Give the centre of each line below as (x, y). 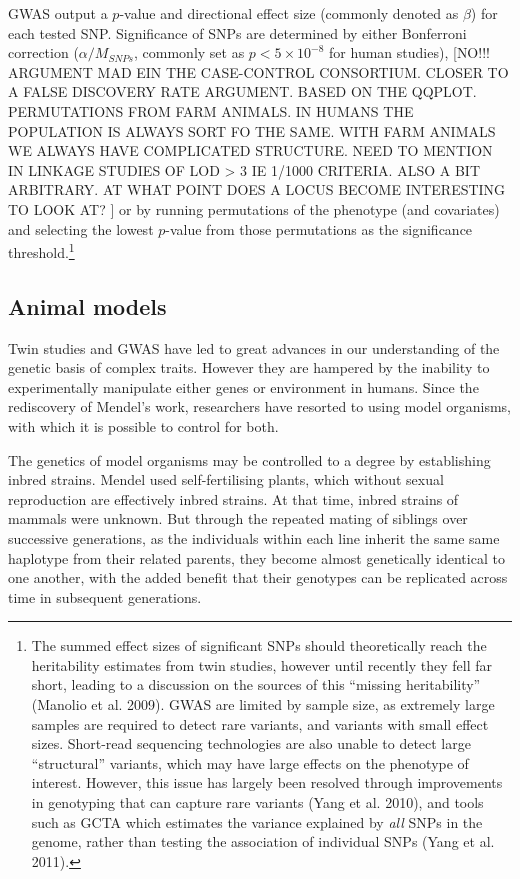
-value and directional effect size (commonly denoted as (289, 13)
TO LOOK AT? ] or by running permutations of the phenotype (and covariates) (254, 208)
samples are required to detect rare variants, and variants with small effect (260, 723)
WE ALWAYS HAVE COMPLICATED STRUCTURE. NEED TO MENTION (250, 150)
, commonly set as (189, 52)
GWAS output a (58, 13)
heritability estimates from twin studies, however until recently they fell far (261, 664)
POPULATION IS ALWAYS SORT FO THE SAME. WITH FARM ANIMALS (252, 130)
